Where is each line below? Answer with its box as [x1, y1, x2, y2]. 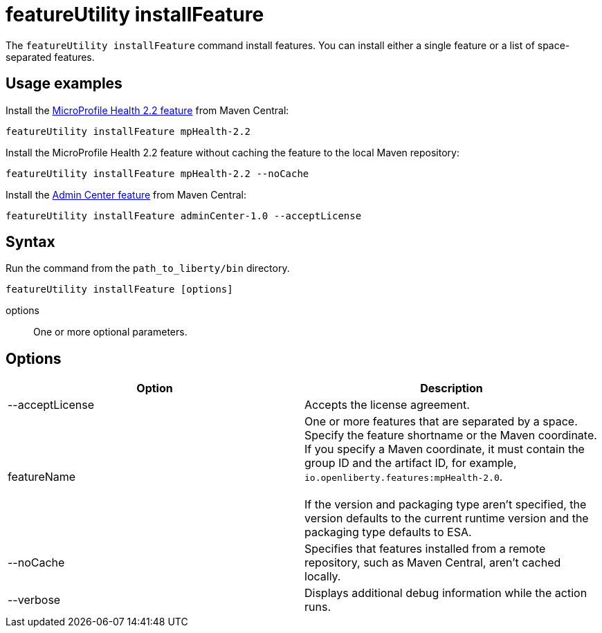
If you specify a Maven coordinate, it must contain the [304, 442, 585, 457]
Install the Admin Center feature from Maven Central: [6, 188, 246, 201]
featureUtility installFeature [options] [6, 284, 233, 295]
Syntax [6, 233, 55, 251]
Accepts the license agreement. [304, 398, 470, 412]
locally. [304, 569, 341, 584]
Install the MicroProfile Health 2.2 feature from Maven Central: [6, 104, 289, 116]
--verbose [8, 593, 61, 607]
